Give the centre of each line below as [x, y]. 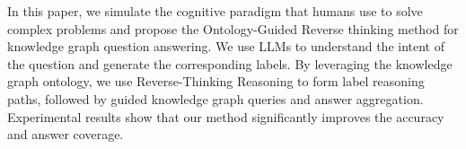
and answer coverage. [66, 134]
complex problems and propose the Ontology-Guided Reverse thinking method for [233, 28]
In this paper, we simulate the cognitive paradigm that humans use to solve [215, 11]
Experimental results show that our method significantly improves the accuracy [226, 116]
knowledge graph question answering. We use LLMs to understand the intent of [226, 46]
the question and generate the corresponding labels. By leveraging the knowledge [230, 63]
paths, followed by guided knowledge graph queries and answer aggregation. [215, 98]
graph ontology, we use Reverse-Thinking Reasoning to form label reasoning [216, 81]
